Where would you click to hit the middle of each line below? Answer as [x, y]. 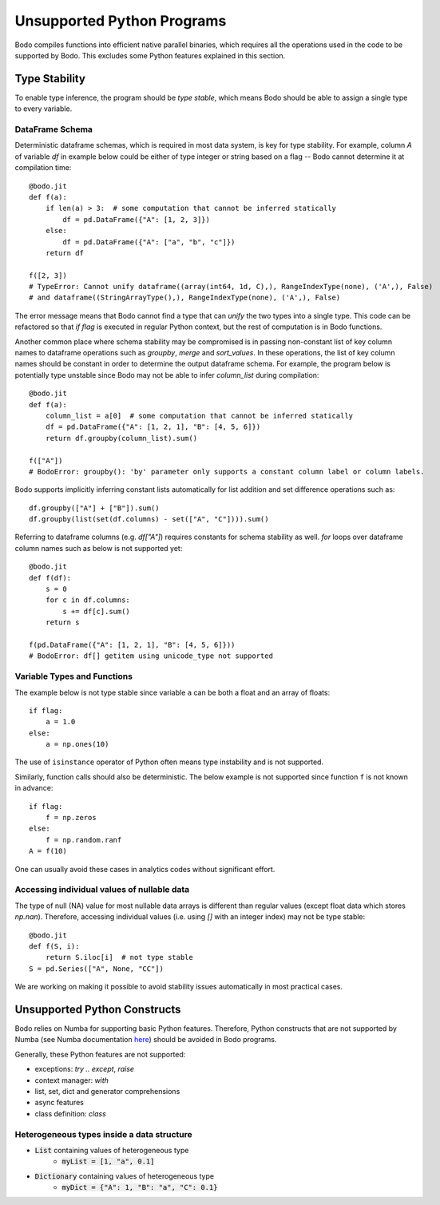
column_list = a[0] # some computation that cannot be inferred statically [199, 416]
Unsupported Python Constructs [98, 1009]
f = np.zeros [71, 818]
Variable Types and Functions [74, 676]
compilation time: [43, 168]
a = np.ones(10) [77, 744]
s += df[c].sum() [97, 611]
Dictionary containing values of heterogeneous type [125, 1176]
